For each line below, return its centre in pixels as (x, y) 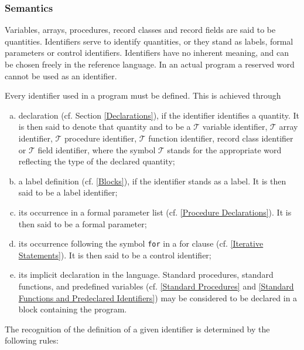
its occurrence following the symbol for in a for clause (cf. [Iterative (141, 243)
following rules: (32, 340)
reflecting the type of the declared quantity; (97, 161)
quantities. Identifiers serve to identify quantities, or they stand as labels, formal (149, 41)
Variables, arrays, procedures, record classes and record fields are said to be (140, 30)
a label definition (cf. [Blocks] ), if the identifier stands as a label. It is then (152, 181)
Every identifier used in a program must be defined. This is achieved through (143, 95)
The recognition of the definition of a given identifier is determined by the (137, 329)
